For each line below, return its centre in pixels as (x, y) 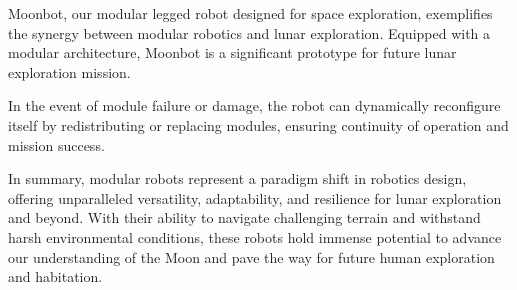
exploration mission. (69, 71)
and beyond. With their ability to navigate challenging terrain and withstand (244, 217)
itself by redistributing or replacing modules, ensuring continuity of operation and (258, 124)
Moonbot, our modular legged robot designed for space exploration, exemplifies (250, 13)
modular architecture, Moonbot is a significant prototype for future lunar (232, 52)
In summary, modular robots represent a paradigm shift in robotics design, (237, 178)
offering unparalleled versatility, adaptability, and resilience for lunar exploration (255, 197)
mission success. (56, 144)
